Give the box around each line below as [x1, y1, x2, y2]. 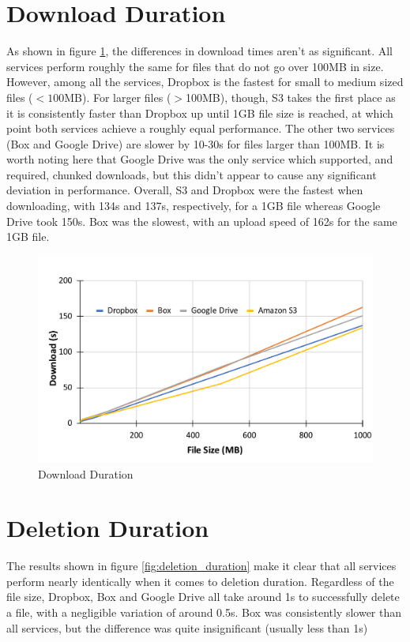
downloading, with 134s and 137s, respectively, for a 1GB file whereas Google [6, 197, 381, 214]
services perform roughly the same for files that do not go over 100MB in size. [6, 58, 384, 74]
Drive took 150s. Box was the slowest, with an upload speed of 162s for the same [6, 212, 397, 229]
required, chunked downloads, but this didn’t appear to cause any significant [6, 166, 377, 182]
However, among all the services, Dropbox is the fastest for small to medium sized [6, 73, 404, 90]
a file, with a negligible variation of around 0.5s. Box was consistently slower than [6, 604, 402, 621]
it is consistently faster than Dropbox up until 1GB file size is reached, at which [6, 104, 393, 121]
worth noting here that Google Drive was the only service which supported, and [6, 151, 393, 167]
